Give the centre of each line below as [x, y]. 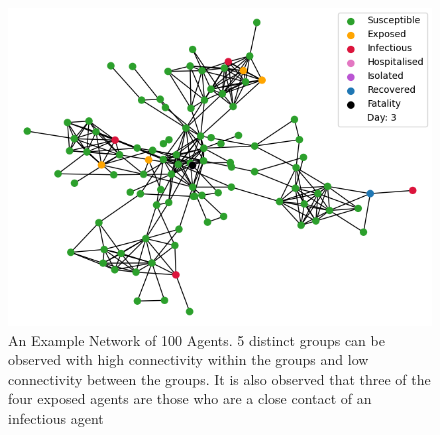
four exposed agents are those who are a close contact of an [190, 398]
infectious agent [56, 417]
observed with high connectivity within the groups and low [188, 359]
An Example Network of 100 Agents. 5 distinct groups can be [196, 339]
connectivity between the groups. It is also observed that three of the [219, 378]
